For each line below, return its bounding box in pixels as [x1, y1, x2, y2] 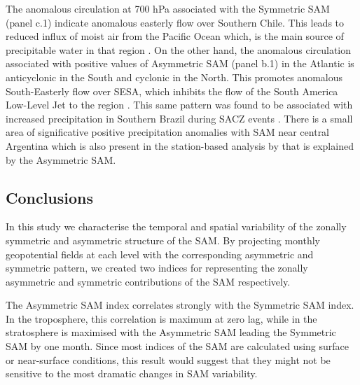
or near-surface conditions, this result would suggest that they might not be [6, 352, 331, 367]
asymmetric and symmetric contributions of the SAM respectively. [6, 274, 291, 288]
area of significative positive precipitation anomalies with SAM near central [6, 125, 330, 139]
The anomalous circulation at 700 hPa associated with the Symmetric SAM [6, 1, 330, 15]
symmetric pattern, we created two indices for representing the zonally [6, 260, 308, 275]
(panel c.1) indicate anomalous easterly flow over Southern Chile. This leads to [6, 15, 345, 29]
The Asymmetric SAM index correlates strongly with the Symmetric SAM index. [6, 297, 354, 312]
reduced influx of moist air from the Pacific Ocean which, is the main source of [6, 29, 344, 43]
